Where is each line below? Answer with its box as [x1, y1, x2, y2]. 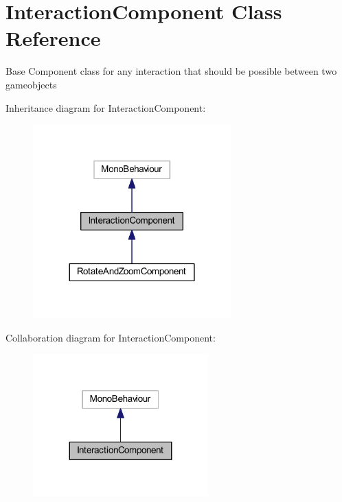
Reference [5, 24, 101, 52]
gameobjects [5, 77, 57, 91]
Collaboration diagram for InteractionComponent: [5, 330, 216, 344]
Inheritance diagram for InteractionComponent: [5, 100, 206, 115]
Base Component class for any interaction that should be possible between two [5, 64, 337, 78]
